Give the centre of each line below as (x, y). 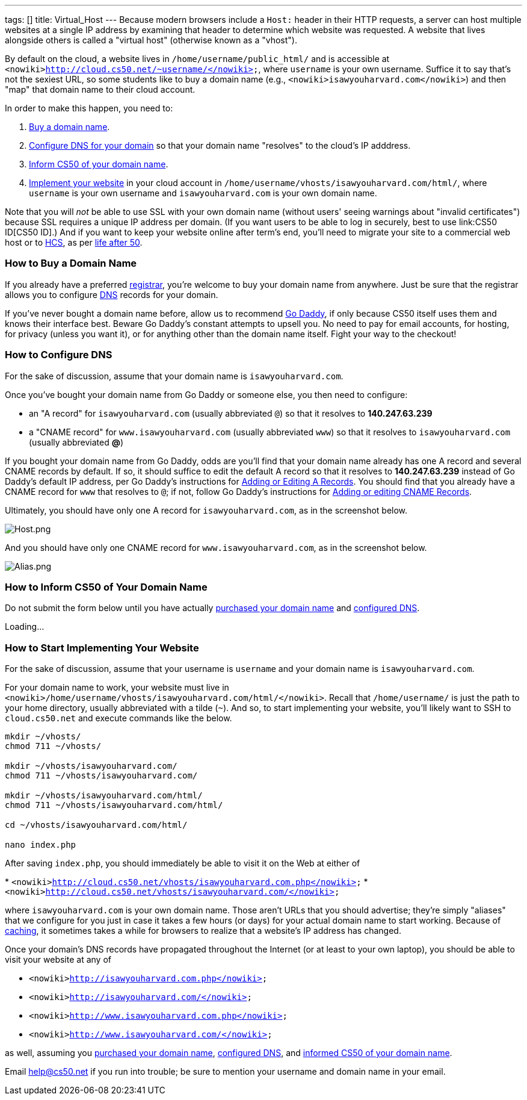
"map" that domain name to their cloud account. (100, 89)
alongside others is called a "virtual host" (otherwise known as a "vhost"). (151, 40)
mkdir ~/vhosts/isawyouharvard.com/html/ (104, 795)
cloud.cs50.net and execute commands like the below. (119, 718)
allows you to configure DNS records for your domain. (112, 294)
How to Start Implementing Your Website (102, 648)
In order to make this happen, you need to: (89, 108)
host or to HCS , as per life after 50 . (74, 242)
